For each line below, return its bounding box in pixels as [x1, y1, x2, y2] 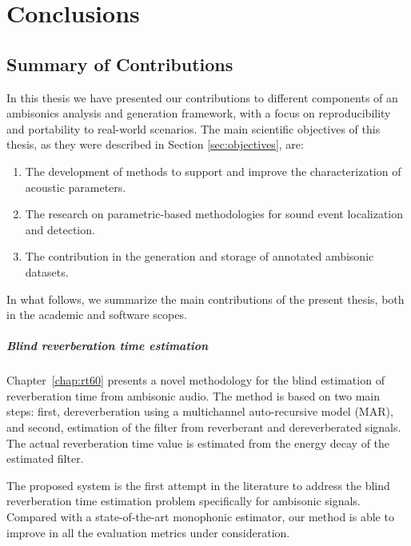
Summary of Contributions [6, 51, 233, 76]
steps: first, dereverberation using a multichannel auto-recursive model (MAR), [6, 403, 393, 420]
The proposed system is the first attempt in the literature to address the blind [6, 476, 390, 493]
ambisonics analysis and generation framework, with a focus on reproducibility [6, 105, 391, 122]
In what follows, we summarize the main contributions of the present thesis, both [6, 290, 405, 307]
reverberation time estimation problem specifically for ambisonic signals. [6, 492, 361, 509]
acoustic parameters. [25, 178, 126, 195]
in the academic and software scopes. [6, 306, 187, 323]
